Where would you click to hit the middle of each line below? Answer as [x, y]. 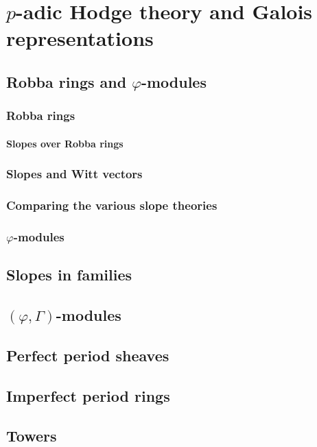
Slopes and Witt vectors [74, 174]
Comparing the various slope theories [112, 205]
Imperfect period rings [88, 395]
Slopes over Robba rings [65, 143]
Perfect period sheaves [88, 355]
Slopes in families [69, 275]
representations [80, 38]
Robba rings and [67, 81]
